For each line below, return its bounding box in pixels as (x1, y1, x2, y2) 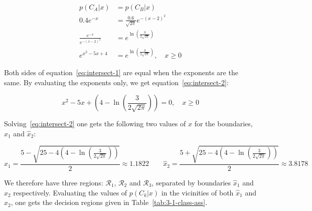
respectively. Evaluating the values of (13, 187, 127, 197)
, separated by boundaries (151, 177, 231, 187)
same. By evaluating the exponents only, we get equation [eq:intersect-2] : (4, 77, 229, 87)
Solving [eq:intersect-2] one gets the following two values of (4, 118, 186, 129)
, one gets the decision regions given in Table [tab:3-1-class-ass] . (11, 197, 208, 207)
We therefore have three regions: (4, 177, 103, 187)
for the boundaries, (194, 118, 253, 129)
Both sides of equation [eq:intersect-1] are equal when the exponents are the (4, 67, 238, 78)
